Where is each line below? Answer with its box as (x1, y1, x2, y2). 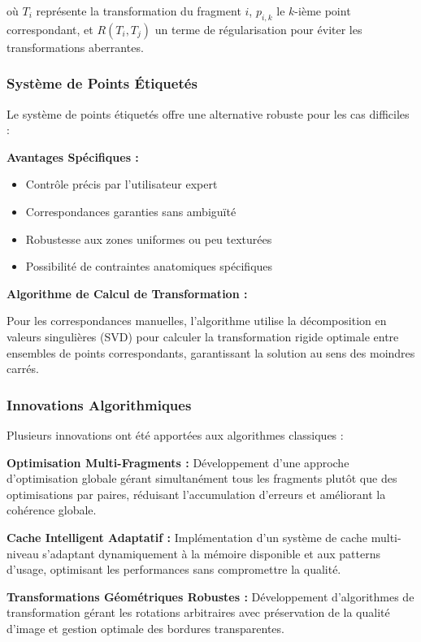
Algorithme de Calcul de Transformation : (7, 284, 248, 301)
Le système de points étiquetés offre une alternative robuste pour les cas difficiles (7, 105, 410, 122)
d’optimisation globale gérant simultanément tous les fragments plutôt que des (7, 470, 397, 487)
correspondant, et (7, 20, 93, 37)
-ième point (294, 2, 351, 19)
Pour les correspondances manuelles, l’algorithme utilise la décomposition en (7, 312, 387, 329)
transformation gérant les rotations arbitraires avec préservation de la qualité (7, 604, 390, 621)
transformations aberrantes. (7, 38, 144, 55)
